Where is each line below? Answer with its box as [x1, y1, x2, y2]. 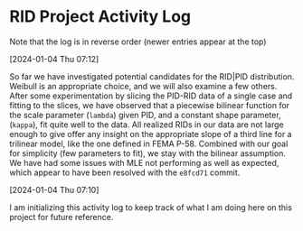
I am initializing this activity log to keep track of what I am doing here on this [9, 201, 292, 213]
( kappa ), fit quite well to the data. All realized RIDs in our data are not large [9, 119, 284, 130]
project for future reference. [9, 211, 114, 222]
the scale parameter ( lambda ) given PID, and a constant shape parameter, [9, 109, 282, 120]
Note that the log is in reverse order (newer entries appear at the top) [9, 36, 267, 47]
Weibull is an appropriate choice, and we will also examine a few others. [9, 80, 278, 91]
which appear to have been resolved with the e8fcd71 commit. [9, 167, 241, 178]
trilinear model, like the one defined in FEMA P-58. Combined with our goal [9, 138, 289, 149]
